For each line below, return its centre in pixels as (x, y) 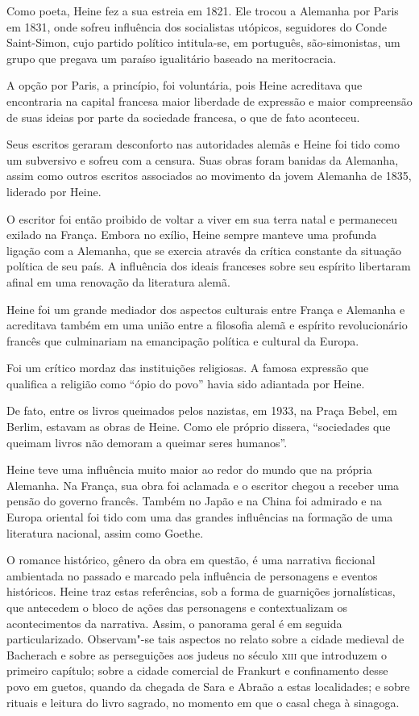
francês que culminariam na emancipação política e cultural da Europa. (183, 340)
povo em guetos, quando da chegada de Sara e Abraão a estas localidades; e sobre (208, 686)
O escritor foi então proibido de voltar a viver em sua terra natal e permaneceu (202, 218)
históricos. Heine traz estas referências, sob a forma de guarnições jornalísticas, (201, 591)
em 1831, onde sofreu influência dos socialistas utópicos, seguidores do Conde (197, 26)
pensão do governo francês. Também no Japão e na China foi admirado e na (194, 501)
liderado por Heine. (54, 191)
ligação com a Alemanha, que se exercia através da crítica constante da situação (204, 250)
